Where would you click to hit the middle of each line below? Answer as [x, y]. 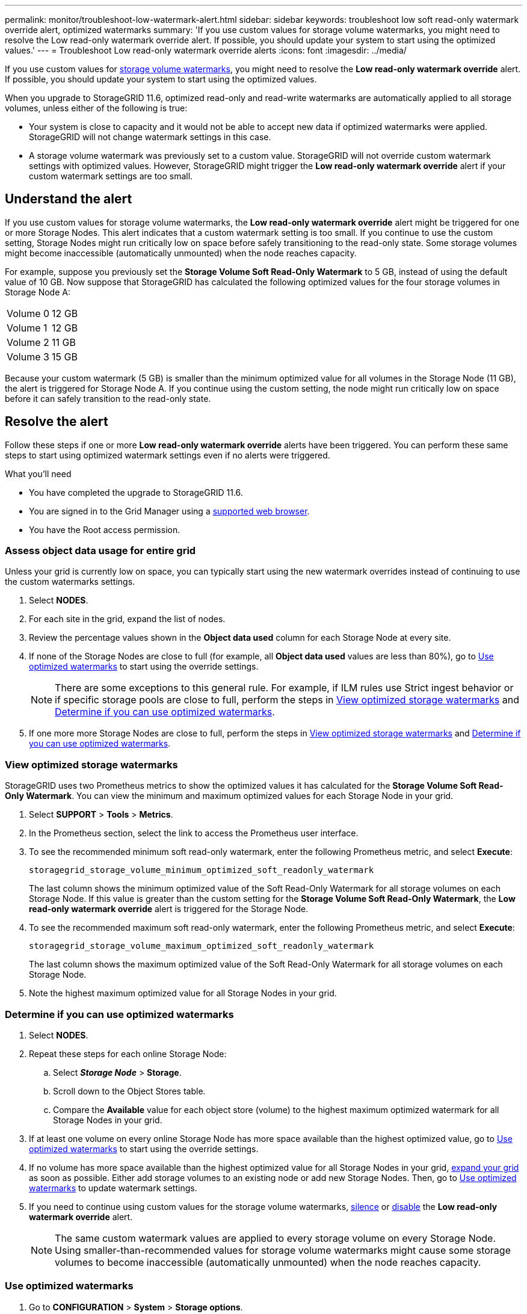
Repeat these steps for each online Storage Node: [128, 1053]
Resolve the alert [57, 422]
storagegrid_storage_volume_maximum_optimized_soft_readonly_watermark [202, 946]
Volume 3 [28, 356]
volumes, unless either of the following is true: [96, 108]
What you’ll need [38, 473]
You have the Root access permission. [105, 529]
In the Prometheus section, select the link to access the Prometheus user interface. [194, 833]
